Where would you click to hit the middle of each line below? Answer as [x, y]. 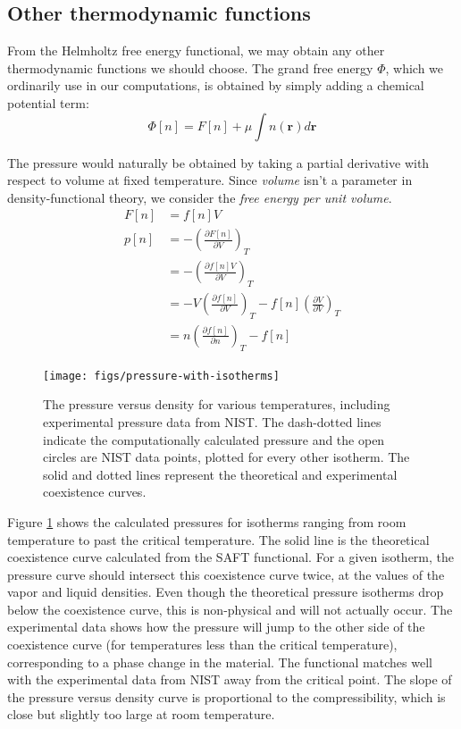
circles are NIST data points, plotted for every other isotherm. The [226, 457]
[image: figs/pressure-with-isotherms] [161, 376]
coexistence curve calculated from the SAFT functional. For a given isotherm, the [231, 557]
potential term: [48, 102]
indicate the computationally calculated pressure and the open [214, 439]
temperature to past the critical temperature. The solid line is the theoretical [218, 539]
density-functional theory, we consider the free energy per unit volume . [200, 197]
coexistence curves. [95, 492]
